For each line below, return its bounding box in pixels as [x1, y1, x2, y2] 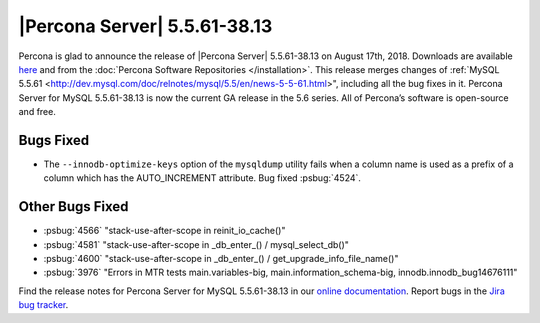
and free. [18, 106, 57, 118]
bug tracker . [18, 299, 69, 311]
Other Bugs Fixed [18, 198, 129, 215]
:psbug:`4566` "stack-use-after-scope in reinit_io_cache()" [43, 225, 286, 237]
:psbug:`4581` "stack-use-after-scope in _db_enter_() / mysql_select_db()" [43, 238, 350, 250]
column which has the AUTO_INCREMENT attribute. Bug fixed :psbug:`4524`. [43, 172, 362, 184]
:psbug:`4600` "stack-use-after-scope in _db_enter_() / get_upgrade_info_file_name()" [43, 253, 399, 265]
